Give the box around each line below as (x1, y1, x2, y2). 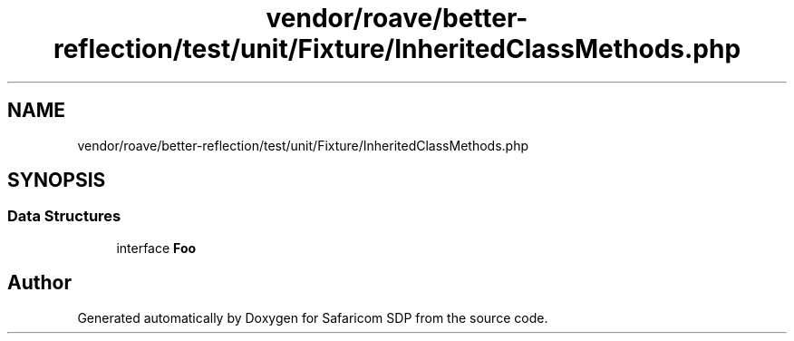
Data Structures (7, 207, 121, 226)
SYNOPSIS (7, 169, 106, 192)
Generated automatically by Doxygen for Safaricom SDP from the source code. (77, 309, 548, 326)
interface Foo (116, 239, 197, 256)
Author (7, 271, 72, 295)
